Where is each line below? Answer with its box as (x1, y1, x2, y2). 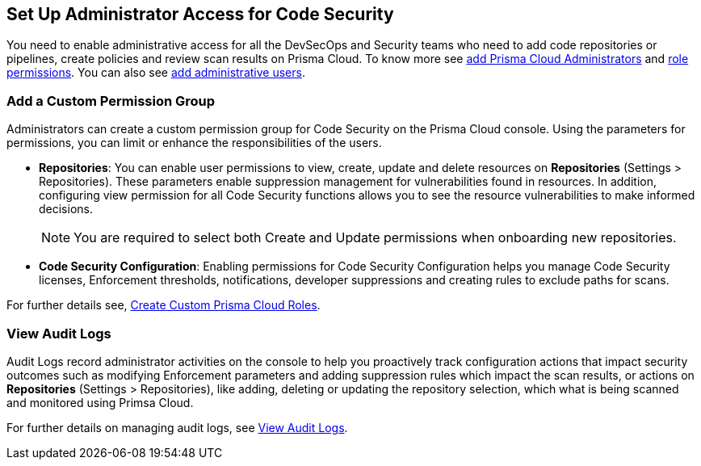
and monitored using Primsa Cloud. (6, 395, 194, 409)
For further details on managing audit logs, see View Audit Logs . (6, 420, 348, 435)
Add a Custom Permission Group (6, 92, 216, 109)
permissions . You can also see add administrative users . (6, 65, 305, 80)
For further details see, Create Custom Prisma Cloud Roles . (6, 298, 321, 313)
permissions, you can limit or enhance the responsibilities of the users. (6, 136, 382, 150)
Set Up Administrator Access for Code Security (6, 4, 394, 24)
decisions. (39, 202, 93, 216)
